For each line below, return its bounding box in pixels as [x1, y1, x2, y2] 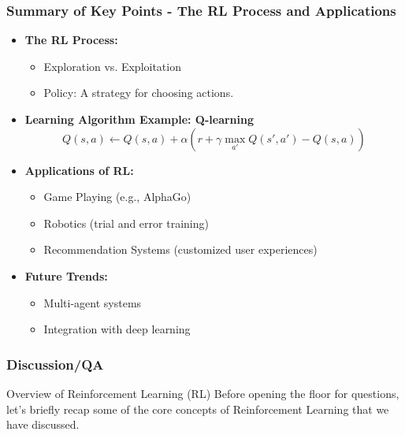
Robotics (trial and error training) [43, 214, 209, 231]
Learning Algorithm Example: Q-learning [24, 111, 255, 127]
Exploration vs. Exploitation [43, 58, 181, 74]
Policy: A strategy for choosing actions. [43, 84, 234, 101]
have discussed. [6, 416, 80, 433]
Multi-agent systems [43, 294, 142, 310]
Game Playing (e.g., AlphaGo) [43, 188, 191, 205]
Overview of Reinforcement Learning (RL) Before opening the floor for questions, [6, 385, 399, 401]
